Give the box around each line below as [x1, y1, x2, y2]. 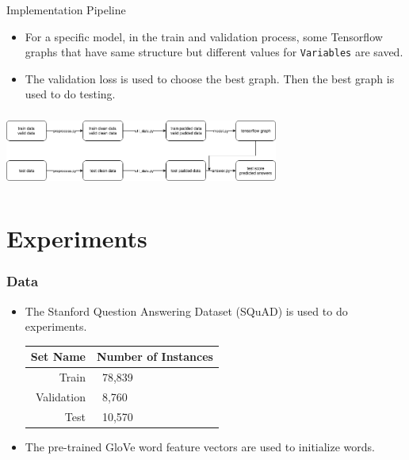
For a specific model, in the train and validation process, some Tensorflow [25, 28, 383, 44]
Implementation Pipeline [6, 2, 126, 17]
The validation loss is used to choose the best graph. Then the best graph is [25, 70, 395, 86]
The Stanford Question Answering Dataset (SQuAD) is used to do [25, 302, 348, 319]
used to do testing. [25, 86, 116, 102]
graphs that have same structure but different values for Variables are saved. [25, 44, 403, 60]
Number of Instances [96, 348, 213, 365]
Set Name [30, 348, 86, 365]
